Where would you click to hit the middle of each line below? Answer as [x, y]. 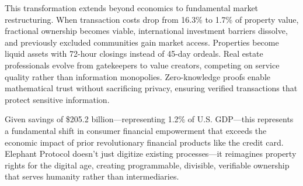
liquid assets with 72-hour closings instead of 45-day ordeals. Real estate [134, 54]
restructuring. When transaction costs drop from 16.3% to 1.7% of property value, [152, 19]
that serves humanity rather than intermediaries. [92, 176]
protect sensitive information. [57, 99]
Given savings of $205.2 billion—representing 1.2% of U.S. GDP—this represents [149, 119]
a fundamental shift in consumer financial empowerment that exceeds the [136, 130]
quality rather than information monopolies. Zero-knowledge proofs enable [138, 76]
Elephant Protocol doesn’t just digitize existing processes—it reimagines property [151, 154]
